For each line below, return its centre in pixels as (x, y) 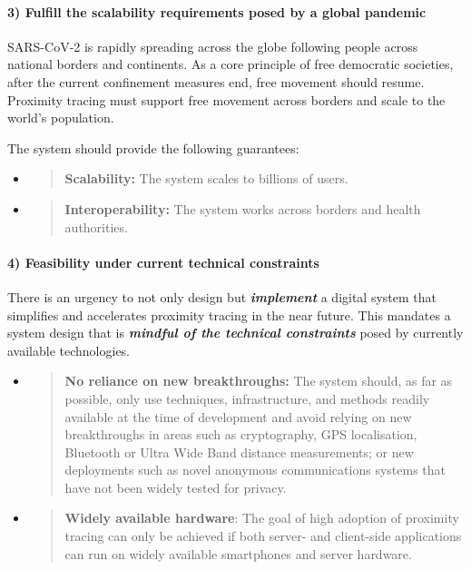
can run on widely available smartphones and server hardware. (238, 553)
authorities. (96, 226)
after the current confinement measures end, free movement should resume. (216, 81)
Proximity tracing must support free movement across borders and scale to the (226, 99)
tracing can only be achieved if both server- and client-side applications (263, 536)
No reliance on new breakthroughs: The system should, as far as (259, 381)
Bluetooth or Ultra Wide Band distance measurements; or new (239, 452)
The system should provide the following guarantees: (153, 147)
